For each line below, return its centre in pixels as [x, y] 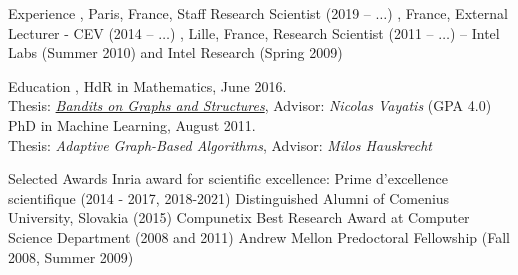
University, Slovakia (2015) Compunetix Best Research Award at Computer [239, 217]
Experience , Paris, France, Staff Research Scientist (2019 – [189, 13]
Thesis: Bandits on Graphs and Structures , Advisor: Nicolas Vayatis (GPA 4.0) [250, 105]
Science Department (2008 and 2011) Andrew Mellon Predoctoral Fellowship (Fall [259, 236]
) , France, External [447, 13]
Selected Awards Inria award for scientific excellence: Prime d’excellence [228, 178]
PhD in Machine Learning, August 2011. [132, 124]
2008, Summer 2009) [71, 256]
